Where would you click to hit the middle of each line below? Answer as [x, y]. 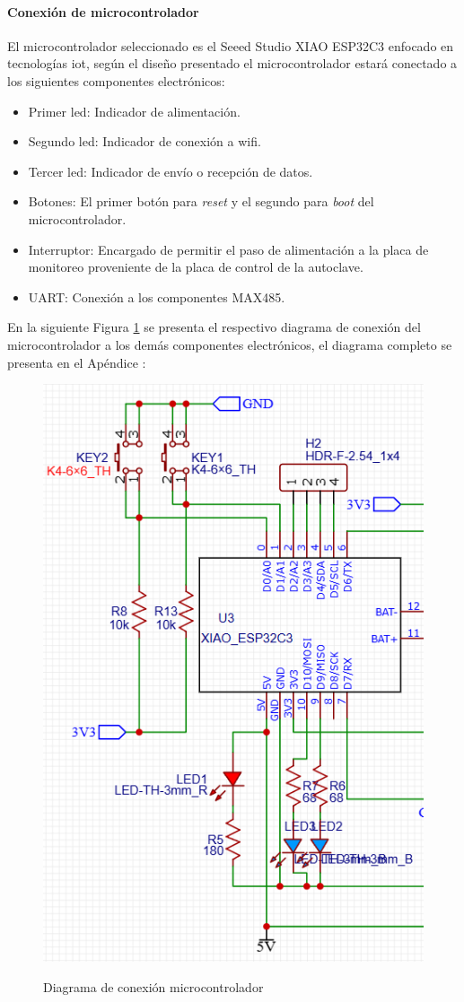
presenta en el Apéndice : [77, 362]
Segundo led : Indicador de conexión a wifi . [144, 141]
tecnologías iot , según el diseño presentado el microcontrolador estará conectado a [232, 63]
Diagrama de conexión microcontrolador [153, 986]
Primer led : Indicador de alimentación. [134, 111]
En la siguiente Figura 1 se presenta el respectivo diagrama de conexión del [214, 327]
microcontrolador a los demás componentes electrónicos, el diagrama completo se [230, 344]
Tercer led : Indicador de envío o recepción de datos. [171, 171]
